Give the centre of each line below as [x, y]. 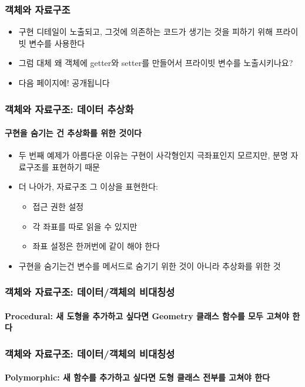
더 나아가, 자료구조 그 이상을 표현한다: [88, 186]
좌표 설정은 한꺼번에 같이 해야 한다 [96, 246]
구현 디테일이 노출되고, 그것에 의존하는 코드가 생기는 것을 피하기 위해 [146, 32]
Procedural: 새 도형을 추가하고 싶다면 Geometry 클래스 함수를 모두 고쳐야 [147, 315]
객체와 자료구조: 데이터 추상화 [69, 109]
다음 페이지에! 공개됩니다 [64, 82]
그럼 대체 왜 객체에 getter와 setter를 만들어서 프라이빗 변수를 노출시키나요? [156, 63]
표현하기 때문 [76, 166]
